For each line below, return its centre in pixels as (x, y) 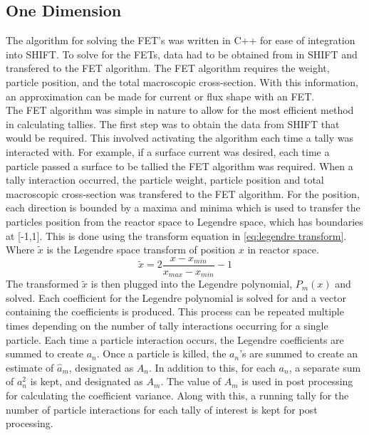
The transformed (42, 284)
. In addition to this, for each (212, 367)
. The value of (191, 381)
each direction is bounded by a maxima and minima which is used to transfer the (183, 208)
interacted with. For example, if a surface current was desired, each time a (168, 151)
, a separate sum (325, 367)
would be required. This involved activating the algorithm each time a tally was (180, 138)
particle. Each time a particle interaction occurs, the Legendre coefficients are (175, 339)
